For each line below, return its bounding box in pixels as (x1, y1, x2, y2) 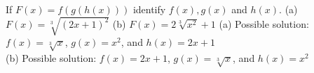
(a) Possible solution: (219, 16, 309, 31)
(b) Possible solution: (6, 50, 97, 65)
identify (132, 2, 166, 16)
